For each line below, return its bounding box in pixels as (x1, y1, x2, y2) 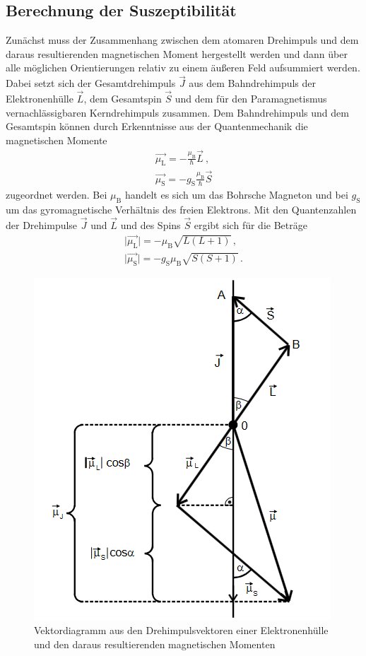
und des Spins (120, 218, 181, 233)
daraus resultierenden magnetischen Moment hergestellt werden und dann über (6, 46, 348, 61)
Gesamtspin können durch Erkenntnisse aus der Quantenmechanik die (6, 119, 308, 134)
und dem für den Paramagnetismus (175, 91, 327, 106)
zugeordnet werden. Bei (6, 187, 107, 202)
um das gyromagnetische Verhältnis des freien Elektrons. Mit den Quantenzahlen (6, 202, 357, 217)
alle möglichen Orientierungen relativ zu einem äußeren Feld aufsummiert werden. (6, 60, 360, 75)
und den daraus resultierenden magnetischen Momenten (34, 636, 276, 651)
